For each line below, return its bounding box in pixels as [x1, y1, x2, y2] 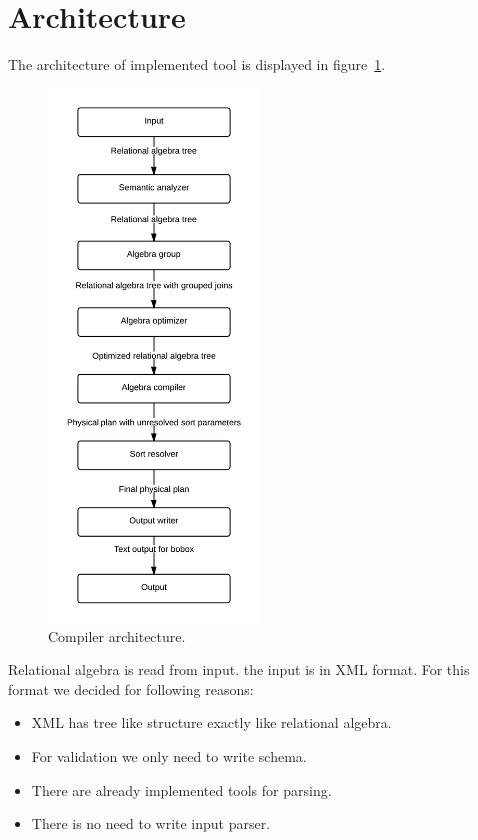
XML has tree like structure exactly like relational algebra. [31, 712, 392, 733]
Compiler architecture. [48, 625, 186, 646]
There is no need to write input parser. [31, 813, 271, 834]
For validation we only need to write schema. [31, 746, 307, 767]
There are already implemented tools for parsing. [31, 779, 332, 800]
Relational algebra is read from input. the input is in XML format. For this [8, 659, 470, 680]
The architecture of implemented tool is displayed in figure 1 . [8, 54, 386, 75]
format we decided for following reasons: [8, 678, 254, 699]
